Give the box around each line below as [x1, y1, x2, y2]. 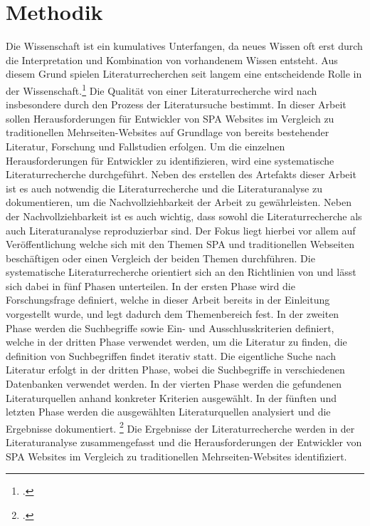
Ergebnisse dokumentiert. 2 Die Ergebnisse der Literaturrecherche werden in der [6, 418, 355, 435]
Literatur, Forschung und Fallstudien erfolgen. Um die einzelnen [6, 138, 285, 153]
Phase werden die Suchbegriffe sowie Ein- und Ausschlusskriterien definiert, [6, 320, 334, 335]
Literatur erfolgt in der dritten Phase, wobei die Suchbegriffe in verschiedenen [6, 362, 345, 377]
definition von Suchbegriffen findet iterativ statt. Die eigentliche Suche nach [6, 348, 336, 363]
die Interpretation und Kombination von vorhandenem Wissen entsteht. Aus [6, 52, 338, 67]
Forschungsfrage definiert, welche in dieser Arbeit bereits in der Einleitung [6, 292, 330, 307]
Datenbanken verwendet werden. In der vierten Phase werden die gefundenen [6, 376, 342, 391]
